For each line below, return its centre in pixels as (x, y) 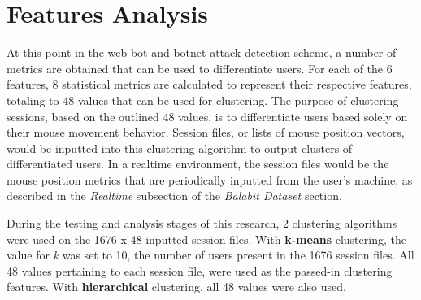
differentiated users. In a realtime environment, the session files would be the (198, 164)
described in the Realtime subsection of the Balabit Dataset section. (174, 196)
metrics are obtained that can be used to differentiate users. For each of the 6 (200, 68)
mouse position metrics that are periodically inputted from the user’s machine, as (210, 179)
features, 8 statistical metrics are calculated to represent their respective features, (209, 84)
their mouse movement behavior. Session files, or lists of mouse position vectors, (206, 132)
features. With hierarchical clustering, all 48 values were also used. (176, 287)
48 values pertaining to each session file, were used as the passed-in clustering (200, 270)
